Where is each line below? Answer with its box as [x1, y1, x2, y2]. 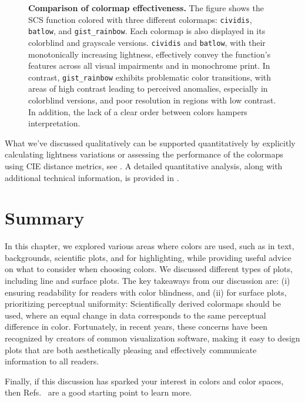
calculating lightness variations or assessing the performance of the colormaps [5, 148, 284, 160]
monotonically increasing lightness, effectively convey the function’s [28, 48, 271, 60]
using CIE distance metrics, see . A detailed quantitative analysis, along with [5, 159, 283, 172]
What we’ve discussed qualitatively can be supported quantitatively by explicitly [5, 136, 296, 149]
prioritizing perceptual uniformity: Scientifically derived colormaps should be [5, 297, 281, 310]
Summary [5, 206, 85, 230]
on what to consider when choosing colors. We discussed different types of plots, [5, 263, 293, 275]
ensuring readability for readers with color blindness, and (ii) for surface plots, [5, 286, 287, 298]
